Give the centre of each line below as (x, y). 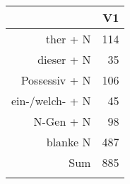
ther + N (68, 39)
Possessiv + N (56, 80)
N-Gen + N (62, 121)
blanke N (69, 142)
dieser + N (64, 59)
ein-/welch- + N (51, 101)
